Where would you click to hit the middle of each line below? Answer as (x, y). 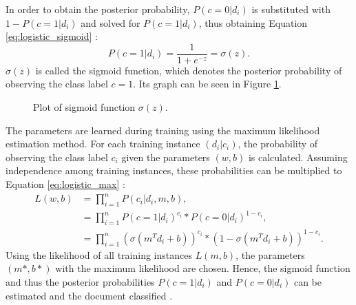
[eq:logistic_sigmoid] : (52, 36)
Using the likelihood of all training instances (99, 254)
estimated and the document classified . (89, 295)
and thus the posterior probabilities (80, 281)
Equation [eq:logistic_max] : (65, 184)
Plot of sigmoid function (84, 107)
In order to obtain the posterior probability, (98, 9)
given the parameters (166, 157)
